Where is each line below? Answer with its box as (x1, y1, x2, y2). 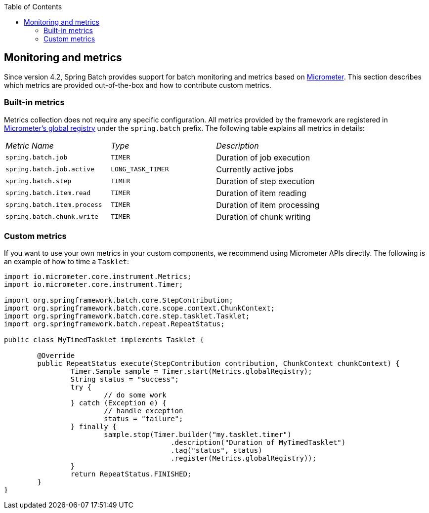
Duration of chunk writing (216, 211, 311, 222)
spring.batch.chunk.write (5, 213, 98, 221)
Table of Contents (4, 2, 62, 11)
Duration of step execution (216, 176, 315, 186)
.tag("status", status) (171, 446, 262, 455)
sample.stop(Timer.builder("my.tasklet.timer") (104, 431, 292, 439)
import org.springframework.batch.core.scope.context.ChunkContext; (4, 304, 275, 313)
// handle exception (104, 407, 183, 415)
